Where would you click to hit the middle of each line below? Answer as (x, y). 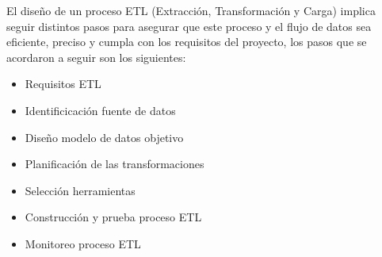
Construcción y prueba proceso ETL (113, 217)
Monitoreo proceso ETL (83, 243)
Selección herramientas (80, 190)
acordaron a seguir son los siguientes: (96, 57)
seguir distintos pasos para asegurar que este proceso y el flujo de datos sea (189, 26)
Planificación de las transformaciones (115, 164)
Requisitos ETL (63, 84)
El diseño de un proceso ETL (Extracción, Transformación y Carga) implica (191, 10)
